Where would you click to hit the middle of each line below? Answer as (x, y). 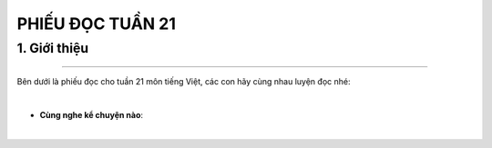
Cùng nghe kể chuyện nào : (92, 114)
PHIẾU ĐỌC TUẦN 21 (97, 24)
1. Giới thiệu (53, 48)
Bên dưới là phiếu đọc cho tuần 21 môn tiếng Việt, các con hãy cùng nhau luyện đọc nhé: (184, 82)
